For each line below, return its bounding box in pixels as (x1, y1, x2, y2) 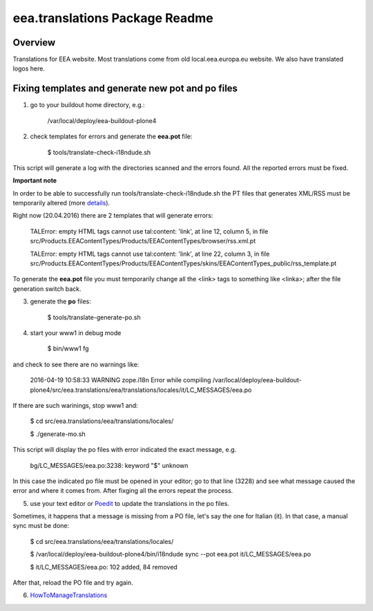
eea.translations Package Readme (12, 10, 213, 26)
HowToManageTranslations (30, 591, 108, 599)
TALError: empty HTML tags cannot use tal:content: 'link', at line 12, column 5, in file (30, 227, 269, 235)
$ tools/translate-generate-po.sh (47, 313, 141, 321)
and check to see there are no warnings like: (12, 360, 140, 368)
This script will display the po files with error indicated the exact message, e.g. (12, 446, 237, 454)
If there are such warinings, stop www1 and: (12, 401, 138, 409)
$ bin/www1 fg (47, 344, 89, 352)
